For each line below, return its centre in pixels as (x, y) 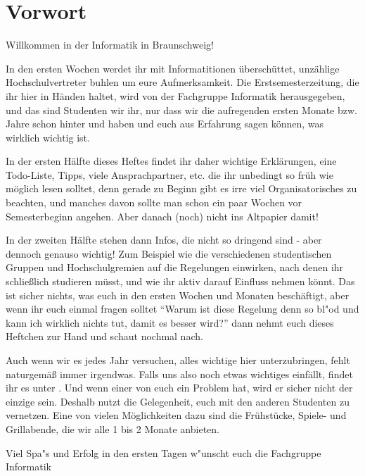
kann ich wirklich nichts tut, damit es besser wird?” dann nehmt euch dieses (170, 322)
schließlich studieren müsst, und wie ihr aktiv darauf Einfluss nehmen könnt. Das (180, 281)
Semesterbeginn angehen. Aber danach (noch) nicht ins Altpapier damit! (162, 216)
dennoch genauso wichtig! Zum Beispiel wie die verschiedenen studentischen (169, 253)
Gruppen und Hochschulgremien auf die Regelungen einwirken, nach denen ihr (175, 267)
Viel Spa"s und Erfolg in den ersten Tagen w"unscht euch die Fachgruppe (164, 452)
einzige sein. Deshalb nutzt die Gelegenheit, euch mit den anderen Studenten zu (178, 401)
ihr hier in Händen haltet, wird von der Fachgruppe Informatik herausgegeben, (175, 95)
